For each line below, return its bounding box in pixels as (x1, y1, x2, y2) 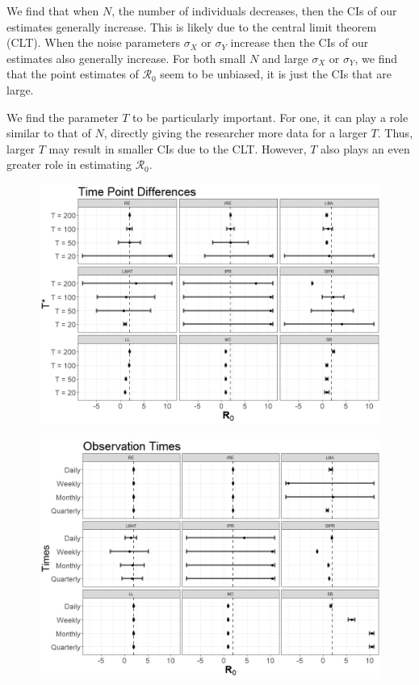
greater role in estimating (6, 156, 132, 173)
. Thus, (377, 124, 413, 141)
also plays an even (321, 140, 410, 157)
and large (262, 49, 308, 66)
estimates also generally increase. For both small (6, 49, 246, 66)
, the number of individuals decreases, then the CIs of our (111, 2, 397, 19)
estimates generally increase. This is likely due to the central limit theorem (6, 18, 377, 35)
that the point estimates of (6, 65, 139, 82)
